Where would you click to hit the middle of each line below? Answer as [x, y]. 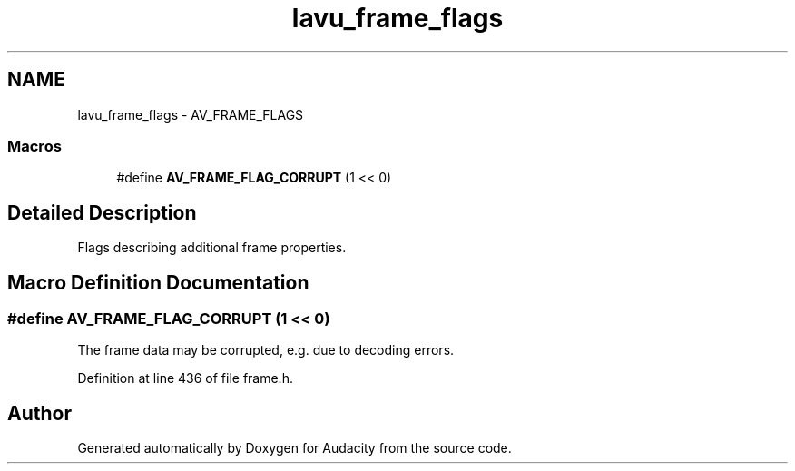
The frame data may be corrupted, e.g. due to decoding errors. [266, 350]
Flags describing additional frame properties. [212, 248]
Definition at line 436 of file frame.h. [185, 378]
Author [39, 413]
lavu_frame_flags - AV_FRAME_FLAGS [191, 114]
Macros [34, 146]
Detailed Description [102, 212]
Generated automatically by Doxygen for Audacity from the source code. [294, 448]
